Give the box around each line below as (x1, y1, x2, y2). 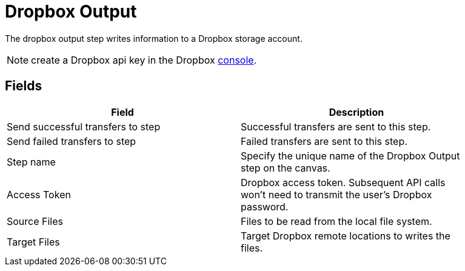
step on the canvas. (241, 161, 330, 174)
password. (241, 200, 289, 213)
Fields (5, 78, 42, 94)
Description (329, 105, 384, 118)
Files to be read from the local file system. (241, 215, 432, 227)
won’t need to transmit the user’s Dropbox (241, 188, 432, 201)
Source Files (7, 215, 64, 227)
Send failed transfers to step (7, 135, 136, 147)
